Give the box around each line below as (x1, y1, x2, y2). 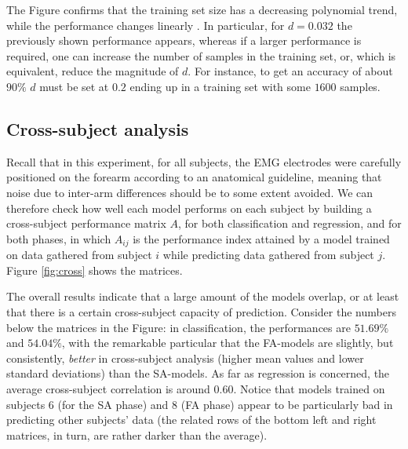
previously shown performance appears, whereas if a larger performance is (6, 32, 362, 49)
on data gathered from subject (6, 246, 152, 263)
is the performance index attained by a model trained (133, 230, 390, 246)
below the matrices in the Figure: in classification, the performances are (6, 319, 351, 335)
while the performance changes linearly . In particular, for (6, 16, 285, 33)
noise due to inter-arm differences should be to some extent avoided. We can (6, 184, 373, 200)
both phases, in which (6, 230, 111, 246)
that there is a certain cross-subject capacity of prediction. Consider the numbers (6, 303, 396, 319)
